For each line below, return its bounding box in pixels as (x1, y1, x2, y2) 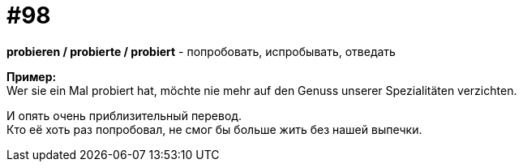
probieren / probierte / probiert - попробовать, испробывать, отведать (6, 44, 396, 58)
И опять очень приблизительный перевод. (6, 108, 242, 123)
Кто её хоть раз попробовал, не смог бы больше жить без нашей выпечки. (6, 122, 422, 136)
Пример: (6, 69, 57, 84)
